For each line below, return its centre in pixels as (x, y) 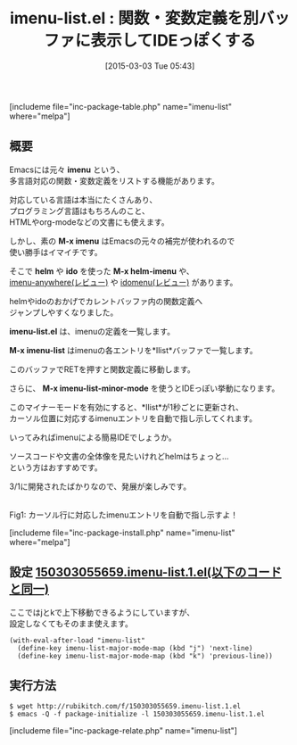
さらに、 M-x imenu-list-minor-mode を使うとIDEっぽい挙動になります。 (144, 388)
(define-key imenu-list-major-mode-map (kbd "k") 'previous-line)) (145, 656)
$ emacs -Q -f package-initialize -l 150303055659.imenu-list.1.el (137, 715)
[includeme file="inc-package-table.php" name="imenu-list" (121, 106)
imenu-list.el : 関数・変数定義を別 (134, 18)
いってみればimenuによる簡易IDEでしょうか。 (93, 437)
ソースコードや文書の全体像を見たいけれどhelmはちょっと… (119, 456)
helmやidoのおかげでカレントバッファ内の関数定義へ (106, 301)
